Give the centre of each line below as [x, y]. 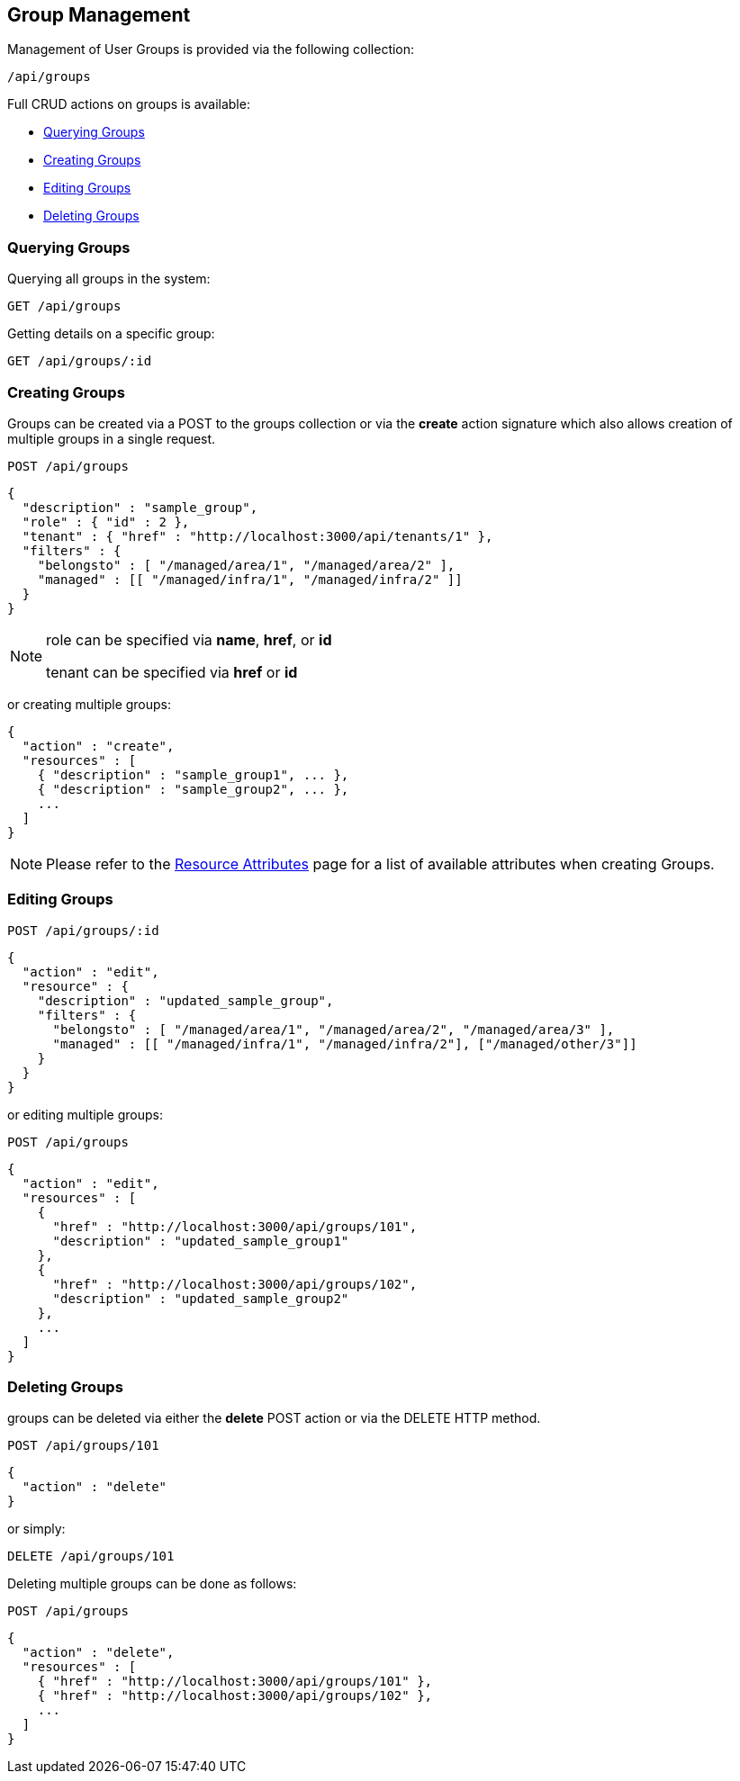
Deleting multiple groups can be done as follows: [152, 1584]
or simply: [36, 1529]
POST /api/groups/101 [83, 1446]
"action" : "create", [98, 746]
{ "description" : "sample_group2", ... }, [193, 789]
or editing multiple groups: [85, 1114]
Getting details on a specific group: [111, 334]
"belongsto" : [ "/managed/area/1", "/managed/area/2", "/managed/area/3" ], [334, 1029]
